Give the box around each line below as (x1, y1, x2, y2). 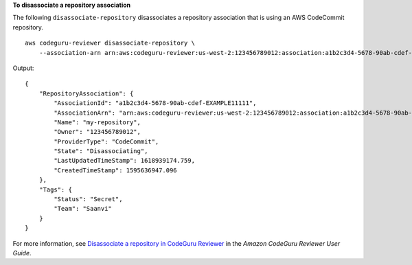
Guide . (12, 249, 32, 257)
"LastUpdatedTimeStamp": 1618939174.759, (54, 157, 196, 165)
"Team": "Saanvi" (54, 205, 113, 213)
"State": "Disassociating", (54, 148, 148, 155)
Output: (12, 64, 34, 72)
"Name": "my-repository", (54, 118, 141, 126)
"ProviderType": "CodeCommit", (54, 137, 159, 146)
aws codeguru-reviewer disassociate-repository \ (25, 39, 196, 47)
